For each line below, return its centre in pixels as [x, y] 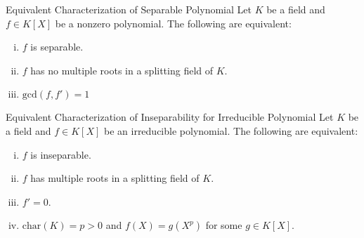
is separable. [57, 47]
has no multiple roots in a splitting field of [122, 70]
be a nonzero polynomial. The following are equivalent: [173, 23]
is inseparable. [61, 154]
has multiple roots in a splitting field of [115, 178]
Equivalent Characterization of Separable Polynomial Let [129, 9]
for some [224, 225]
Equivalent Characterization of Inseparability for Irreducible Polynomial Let [170, 117]
